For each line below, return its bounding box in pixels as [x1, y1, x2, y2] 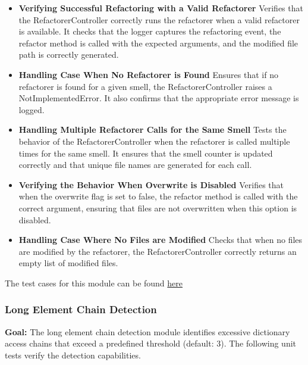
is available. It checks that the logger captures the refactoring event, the [18, 25, 281, 38]
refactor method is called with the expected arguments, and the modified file [18, 36, 298, 49]
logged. [18, 103, 45, 116]
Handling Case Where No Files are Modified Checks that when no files [18, 233, 303, 246]
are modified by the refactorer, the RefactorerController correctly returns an [18, 245, 297, 257]
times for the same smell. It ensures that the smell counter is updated [18, 146, 273, 159]
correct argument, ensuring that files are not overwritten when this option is [18, 201, 297, 214]
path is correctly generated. [18, 48, 119, 61]
